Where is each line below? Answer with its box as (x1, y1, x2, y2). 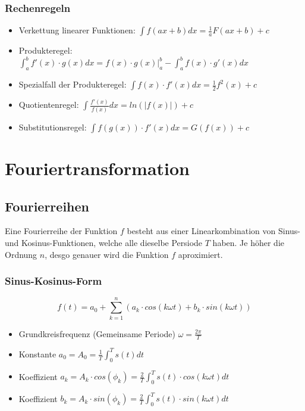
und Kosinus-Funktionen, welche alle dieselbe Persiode (5, 236, 203, 248)
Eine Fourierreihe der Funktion (5, 225, 118, 237)
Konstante (18, 347, 56, 360)
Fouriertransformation (5, 155, 190, 180)
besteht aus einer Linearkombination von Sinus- (127, 225, 301, 237)
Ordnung (5, 248, 37, 260)
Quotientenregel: (18, 98, 79, 111)
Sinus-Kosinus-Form (5, 273, 102, 288)
